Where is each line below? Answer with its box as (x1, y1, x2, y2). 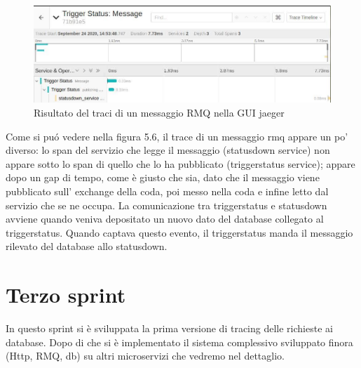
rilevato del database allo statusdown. (6, 239, 168, 254)
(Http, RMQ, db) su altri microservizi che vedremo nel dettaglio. (6, 348, 285, 363)
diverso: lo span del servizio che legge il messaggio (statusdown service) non (6, 143, 330, 157)
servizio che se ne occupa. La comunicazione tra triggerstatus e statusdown (6, 197, 327, 212)
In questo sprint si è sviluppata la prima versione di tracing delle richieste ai (6, 321, 333, 336)
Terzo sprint (6, 280, 126, 309)
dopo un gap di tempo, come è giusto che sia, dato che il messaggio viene (6, 170, 320, 185)
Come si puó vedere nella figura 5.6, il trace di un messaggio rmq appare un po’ (6, 129, 348, 143)
